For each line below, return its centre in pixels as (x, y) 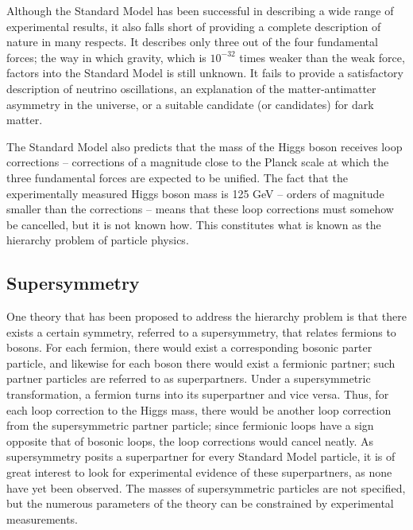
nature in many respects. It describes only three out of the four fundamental (192, 42)
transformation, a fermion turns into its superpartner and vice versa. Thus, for (198, 394)
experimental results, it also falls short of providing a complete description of (194, 26)
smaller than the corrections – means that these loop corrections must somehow (200, 209)
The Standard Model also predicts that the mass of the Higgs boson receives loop (205, 146)
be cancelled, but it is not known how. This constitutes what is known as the (194, 224)
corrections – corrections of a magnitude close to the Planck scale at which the (198, 162)
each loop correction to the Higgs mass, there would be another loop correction (199, 409)
